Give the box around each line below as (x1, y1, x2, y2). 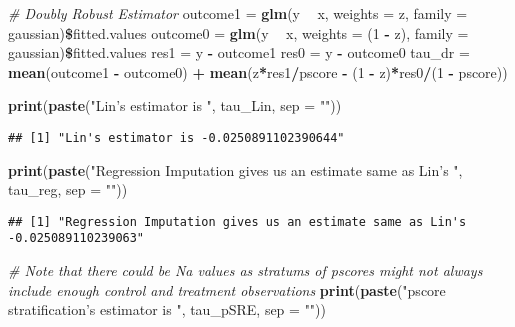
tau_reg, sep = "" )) (8, 179, 128, 200)
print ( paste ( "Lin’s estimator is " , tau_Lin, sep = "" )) (8, 95, 342, 116)
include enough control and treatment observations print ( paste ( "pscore (8, 279, 446, 300)
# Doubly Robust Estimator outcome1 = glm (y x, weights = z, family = (8, 3, 468, 23)
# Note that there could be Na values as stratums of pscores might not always (8, 260, 483, 281)
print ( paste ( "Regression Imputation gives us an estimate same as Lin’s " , (8, 159, 463, 180)
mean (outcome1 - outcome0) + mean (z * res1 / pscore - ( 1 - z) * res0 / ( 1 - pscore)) (8, 61, 508, 82)
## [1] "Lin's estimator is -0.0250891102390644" (8, 130, 345, 145)
